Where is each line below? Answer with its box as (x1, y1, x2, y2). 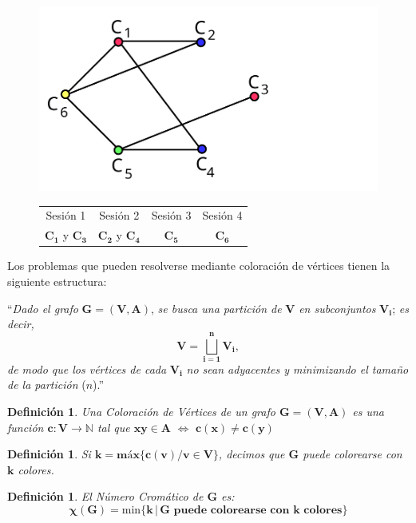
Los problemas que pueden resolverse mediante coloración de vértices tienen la (7, 257, 390, 274)
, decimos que (218, 446, 285, 462)
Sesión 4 (202, 207, 243, 224)
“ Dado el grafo (7, 299, 78, 316)
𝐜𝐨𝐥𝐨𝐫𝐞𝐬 (303, 505, 343, 516)
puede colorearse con (303, 446, 402, 462)
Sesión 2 (99, 207, 140, 224)
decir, (7, 315, 34, 332)
